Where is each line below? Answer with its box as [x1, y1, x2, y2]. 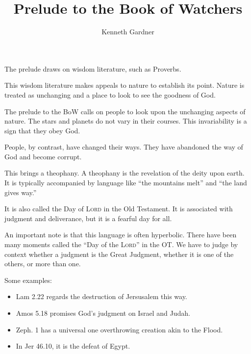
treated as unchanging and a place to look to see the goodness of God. [4, 89, 216, 100]
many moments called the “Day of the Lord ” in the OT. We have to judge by [4, 239, 238, 250]
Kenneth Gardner [101, 26, 154, 37]
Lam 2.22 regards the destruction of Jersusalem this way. [16, 291, 187, 302]
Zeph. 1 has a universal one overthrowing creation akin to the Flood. [16, 324, 223, 334]
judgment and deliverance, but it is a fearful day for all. [4, 213, 172, 223]
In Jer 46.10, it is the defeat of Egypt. [16, 341, 130, 351]
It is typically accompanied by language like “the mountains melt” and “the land [4, 177, 247, 188]
